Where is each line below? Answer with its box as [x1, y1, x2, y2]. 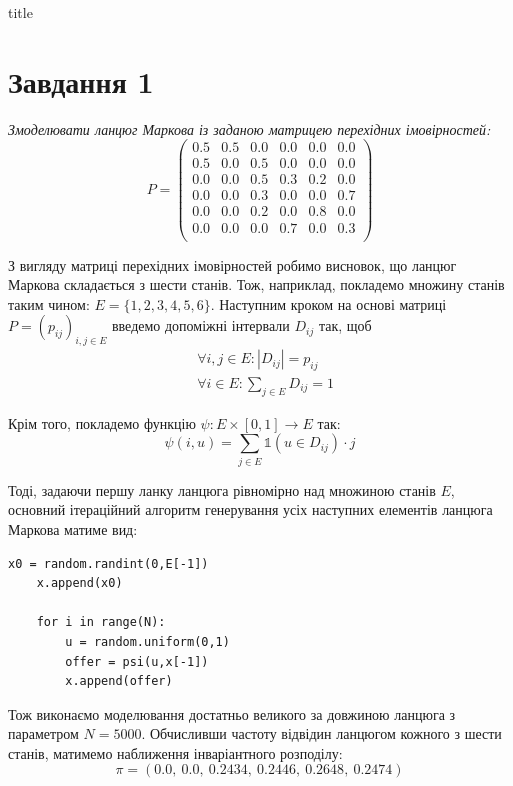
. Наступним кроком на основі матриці [210, 293, 447, 314]
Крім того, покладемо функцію [8, 412, 196, 433]
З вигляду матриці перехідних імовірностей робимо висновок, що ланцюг [8, 254, 457, 275]
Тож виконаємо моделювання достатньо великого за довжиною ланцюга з [8, 703, 456, 724]
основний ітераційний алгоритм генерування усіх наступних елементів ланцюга [8, 499, 493, 520]
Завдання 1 [8, 60, 154, 101]
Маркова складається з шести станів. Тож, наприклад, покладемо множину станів [8, 274, 505, 295]
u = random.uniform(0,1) [65, 634, 230, 649]
